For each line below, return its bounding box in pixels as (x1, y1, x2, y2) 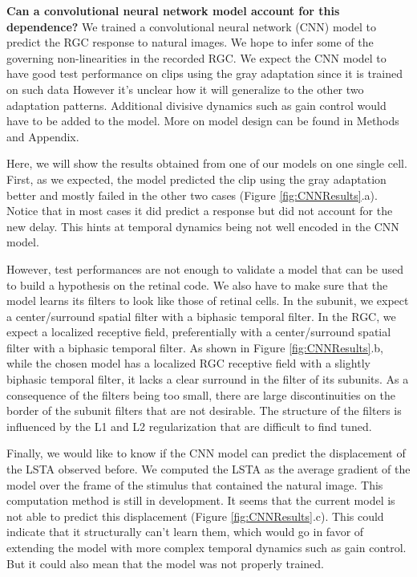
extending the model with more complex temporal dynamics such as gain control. (6, 539, 407, 555)
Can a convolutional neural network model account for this (6, 2, 340, 18)
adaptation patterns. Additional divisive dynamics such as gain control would (6, 96, 387, 113)
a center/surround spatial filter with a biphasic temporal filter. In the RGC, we (6, 307, 396, 324)
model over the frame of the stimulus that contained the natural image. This (6, 476, 383, 493)
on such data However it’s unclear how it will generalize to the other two (6, 80, 364, 97)
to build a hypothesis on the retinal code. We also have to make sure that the (6, 276, 388, 293)
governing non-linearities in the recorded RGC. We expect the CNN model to (6, 49, 387, 66)
